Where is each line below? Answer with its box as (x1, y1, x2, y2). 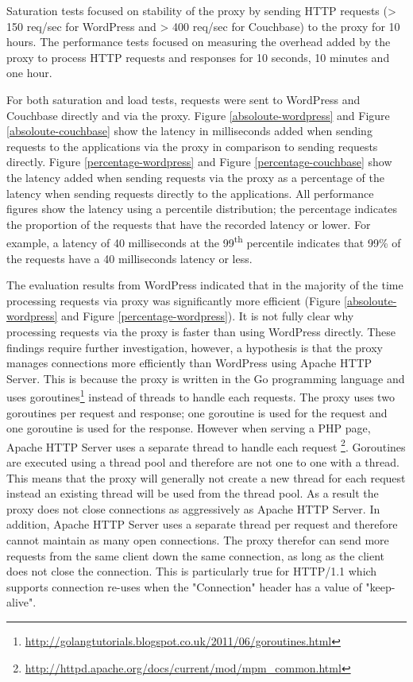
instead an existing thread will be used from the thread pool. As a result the (6, 485, 379, 502)
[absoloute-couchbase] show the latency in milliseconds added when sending (6, 122, 372, 139)
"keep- (365, 578, 396, 595)
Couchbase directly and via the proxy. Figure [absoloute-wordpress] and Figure (6, 107, 390, 123)
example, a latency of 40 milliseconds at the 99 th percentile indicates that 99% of (6, 232, 401, 250)
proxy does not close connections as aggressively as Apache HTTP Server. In (6, 500, 380, 517)
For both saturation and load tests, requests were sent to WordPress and (6, 91, 361, 107)
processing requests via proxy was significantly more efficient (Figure (6, 292, 341, 308)
